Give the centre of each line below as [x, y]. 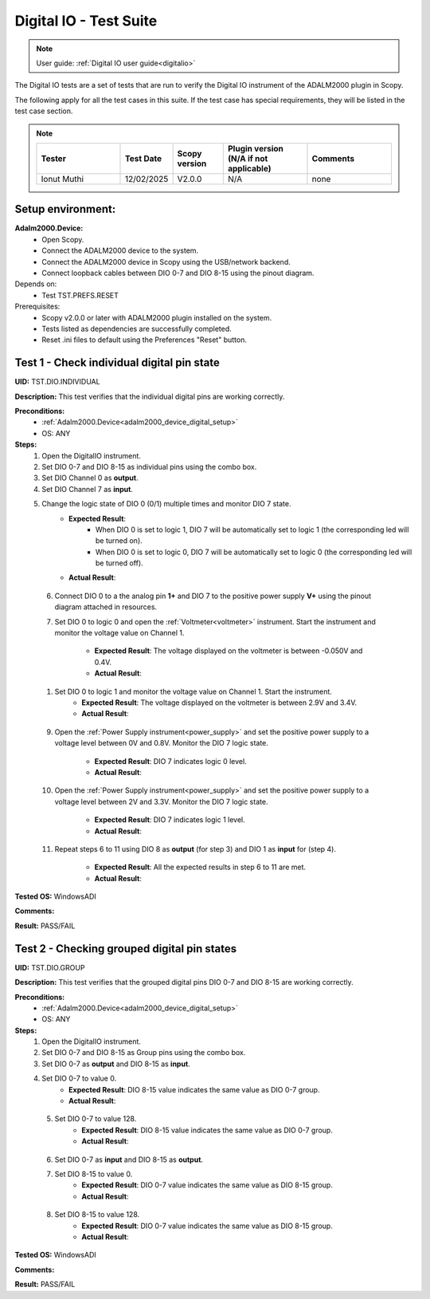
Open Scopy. [63, 239]
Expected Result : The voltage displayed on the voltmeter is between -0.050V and [229, 651]
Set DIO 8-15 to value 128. [97, 1214]
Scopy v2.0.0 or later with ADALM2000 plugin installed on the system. [157, 317]
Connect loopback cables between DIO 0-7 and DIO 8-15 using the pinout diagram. [178, 273]
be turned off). [119, 563]
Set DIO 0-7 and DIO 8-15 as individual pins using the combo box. [149, 466]
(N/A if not [248, 158]
